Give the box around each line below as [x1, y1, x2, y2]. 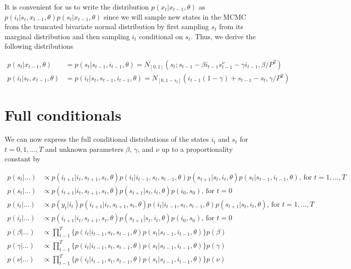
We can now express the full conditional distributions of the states [5, 134, 209, 144]
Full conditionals [5, 105, 121, 125]
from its [219, 21, 243, 32]
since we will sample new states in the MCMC [103, 11, 246, 22]
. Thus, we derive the [190, 31, 256, 41]
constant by [5, 153, 41, 164]
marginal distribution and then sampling [5, 31, 130, 41]
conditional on [138, 31, 183, 41]
